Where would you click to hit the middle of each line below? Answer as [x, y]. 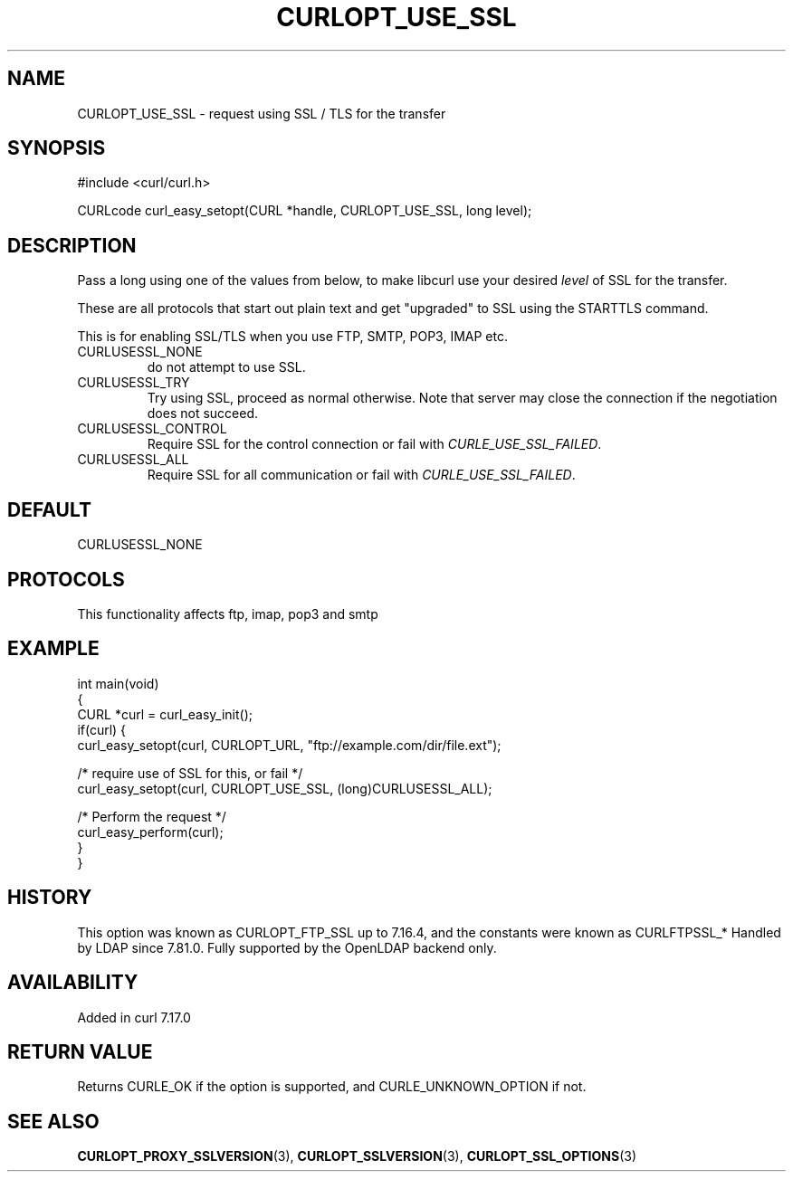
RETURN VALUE [80, 1051]
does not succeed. [203, 414]
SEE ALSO [53, 1121]
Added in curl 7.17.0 [134, 1017]
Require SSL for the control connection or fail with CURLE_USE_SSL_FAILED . [374, 444]
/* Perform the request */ [152, 816]
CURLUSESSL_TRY [134, 383]
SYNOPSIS [57, 148]
